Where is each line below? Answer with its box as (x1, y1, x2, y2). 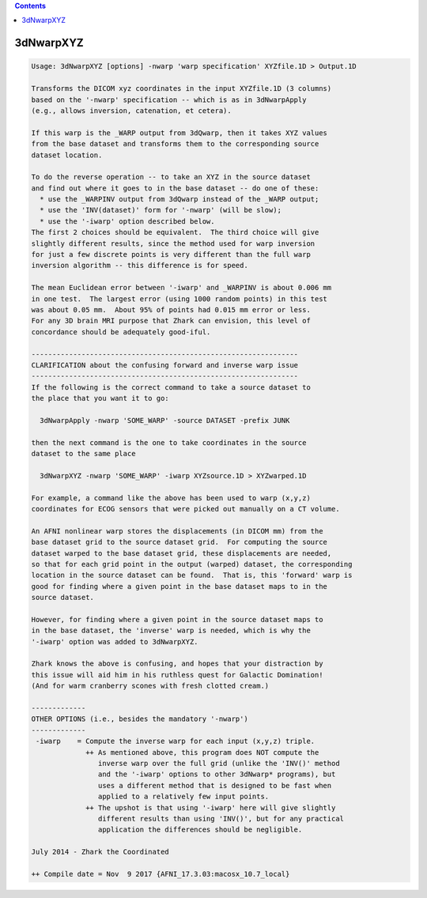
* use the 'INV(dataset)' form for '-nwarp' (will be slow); (40, 206, 282, 215)
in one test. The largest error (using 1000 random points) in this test (31, 294, 328, 304)
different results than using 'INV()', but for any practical (97, 814, 344, 823)
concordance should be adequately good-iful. (31, 327, 211, 336)
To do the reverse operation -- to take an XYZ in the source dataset (31, 172, 312, 182)
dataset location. (31, 150, 103, 160)
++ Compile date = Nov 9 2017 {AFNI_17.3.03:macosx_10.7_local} (31, 870, 290, 878)
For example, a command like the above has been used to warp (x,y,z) (31, 493, 312, 502)
